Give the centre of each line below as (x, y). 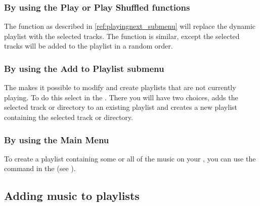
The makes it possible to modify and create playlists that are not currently (120, 87)
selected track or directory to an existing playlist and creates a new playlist (121, 107)
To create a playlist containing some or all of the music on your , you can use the (130, 158)
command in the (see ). (40, 168)
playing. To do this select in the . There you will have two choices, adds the (121, 97)
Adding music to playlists (72, 196)
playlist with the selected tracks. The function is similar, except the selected (122, 36)
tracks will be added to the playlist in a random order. (89, 46)
